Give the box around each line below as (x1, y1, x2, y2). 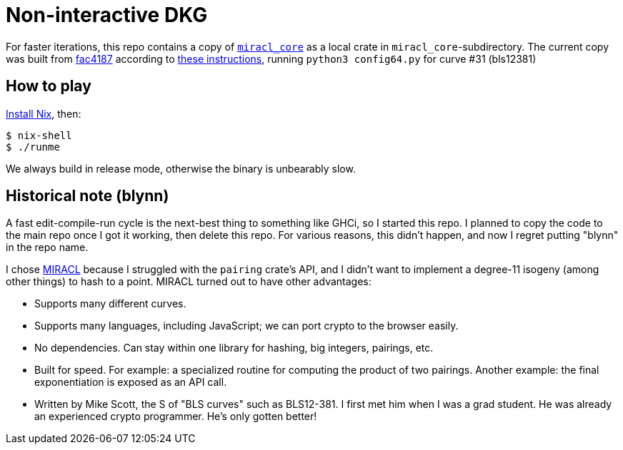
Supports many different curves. (34, 297, 186, 310)
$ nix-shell (6, 129, 72, 141)
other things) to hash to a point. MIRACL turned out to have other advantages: (6, 275, 372, 288)
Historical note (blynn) (6, 187, 169, 205)
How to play (6, 77, 91, 96)
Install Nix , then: (6, 107, 81, 120)
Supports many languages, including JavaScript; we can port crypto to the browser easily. (34, 319, 459, 332)
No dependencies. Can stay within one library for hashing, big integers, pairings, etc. (34, 342, 434, 354)
